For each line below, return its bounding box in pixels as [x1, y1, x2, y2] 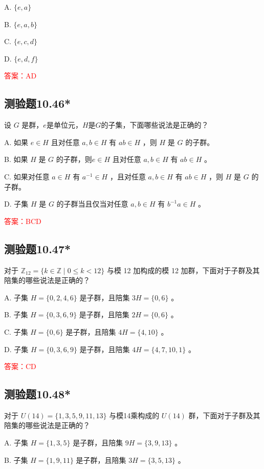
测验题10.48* [4, 386, 71, 402]
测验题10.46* [4, 95, 71, 111]
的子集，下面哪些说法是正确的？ [101, 119, 209, 130]
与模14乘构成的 [109, 410, 160, 420]
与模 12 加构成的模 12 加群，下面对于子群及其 [106, 264, 260, 275]
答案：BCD [4, 215, 41, 226]
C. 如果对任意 [4, 171, 50, 181]
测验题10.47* [4, 240, 71, 256]
